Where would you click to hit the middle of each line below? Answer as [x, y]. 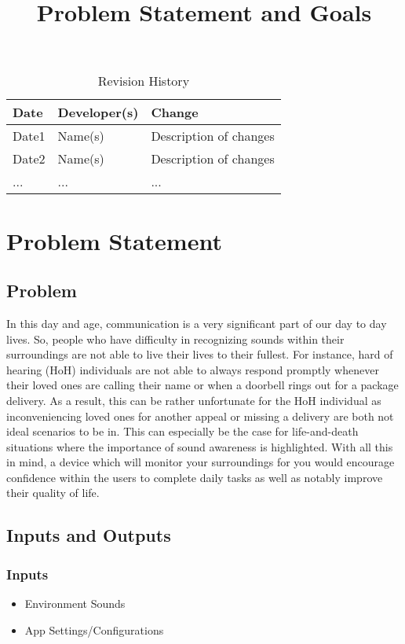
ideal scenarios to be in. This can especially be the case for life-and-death [182, 431]
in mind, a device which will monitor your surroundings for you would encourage [201, 462]
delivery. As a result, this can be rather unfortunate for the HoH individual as [194, 400]
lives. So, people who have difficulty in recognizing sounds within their [175, 339]
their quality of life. [53, 493]
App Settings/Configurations [94, 629]
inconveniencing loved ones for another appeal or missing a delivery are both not [200, 416]
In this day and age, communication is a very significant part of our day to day [197, 323]
